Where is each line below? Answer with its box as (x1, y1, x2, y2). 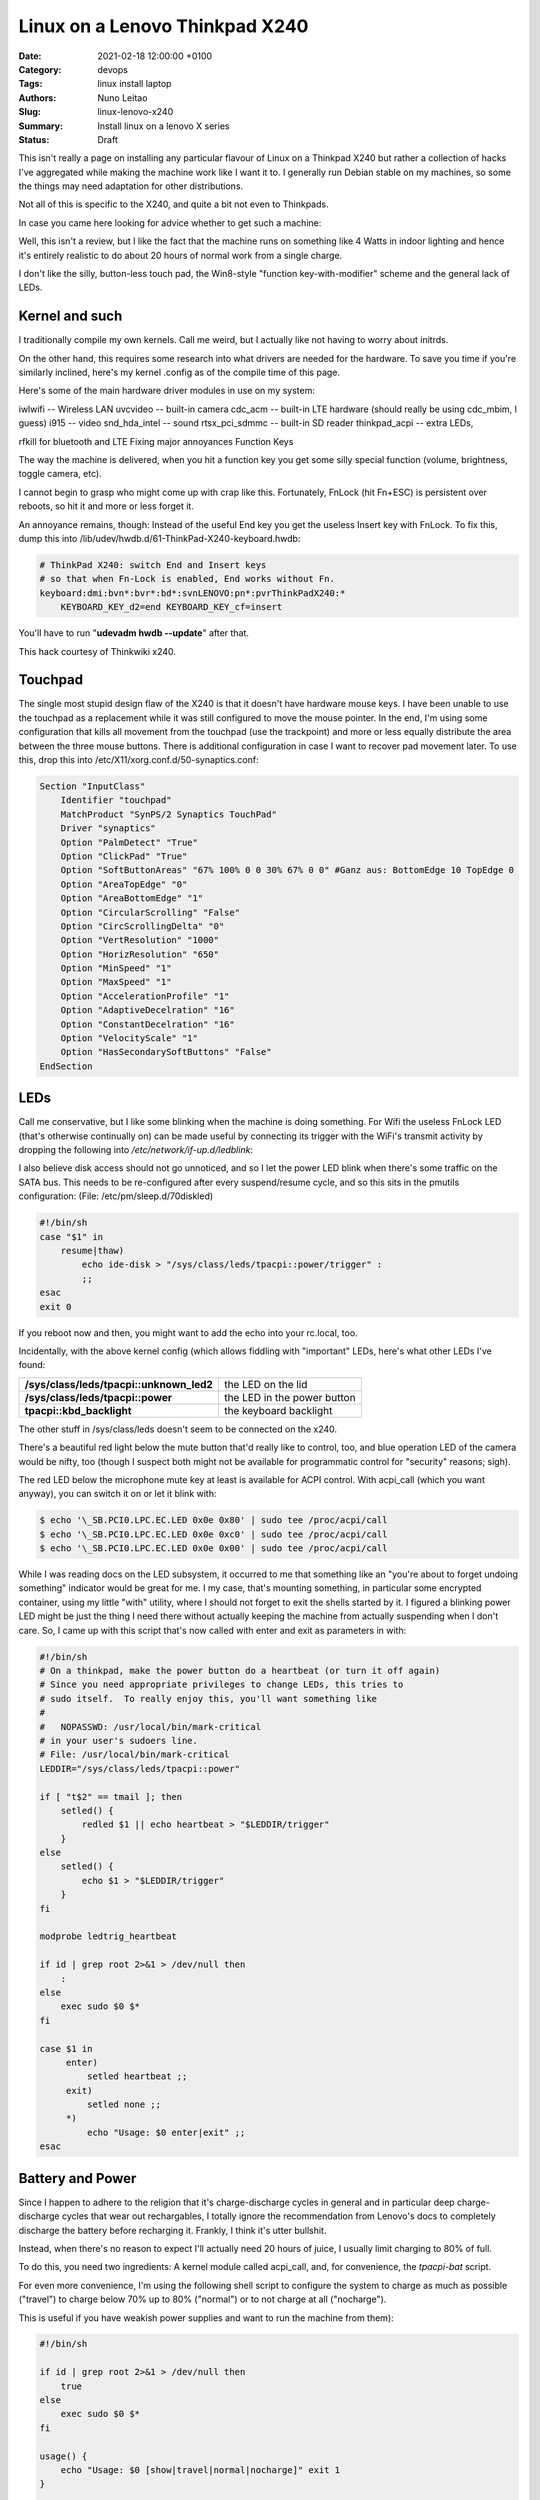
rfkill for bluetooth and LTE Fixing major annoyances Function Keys (18, 435, 294, 447)
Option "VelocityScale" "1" (60, 1033, 199, 1044)
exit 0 (39, 1301, 72, 1312)
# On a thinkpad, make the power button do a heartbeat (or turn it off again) (39, 1665, 441, 1676)
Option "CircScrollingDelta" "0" (60, 920, 225, 932)
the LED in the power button (223, 1390, 356, 1404)
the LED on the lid (223, 1377, 308, 1391)
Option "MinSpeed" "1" (60, 963, 172, 974)
